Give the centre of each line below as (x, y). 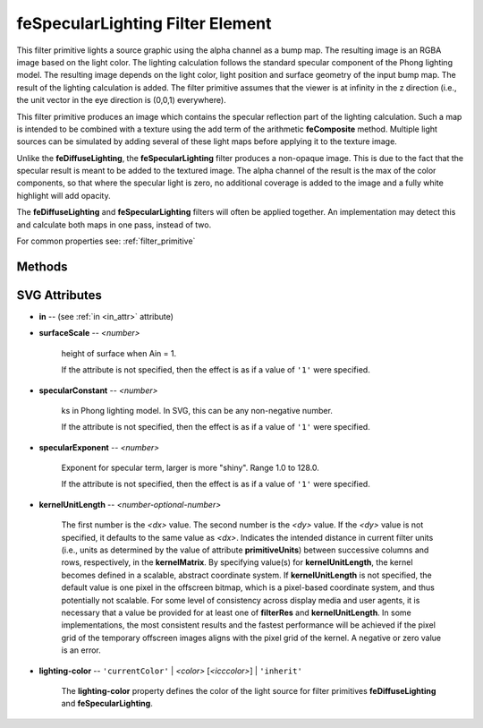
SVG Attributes (59, 295)
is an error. (81, 650)
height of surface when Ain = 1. (119, 353)
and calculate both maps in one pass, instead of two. (114, 225)
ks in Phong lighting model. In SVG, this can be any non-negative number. (197, 410)
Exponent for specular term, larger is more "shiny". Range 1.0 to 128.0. (190, 468)
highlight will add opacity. (64, 195)
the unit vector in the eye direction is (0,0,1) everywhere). (122, 100)
